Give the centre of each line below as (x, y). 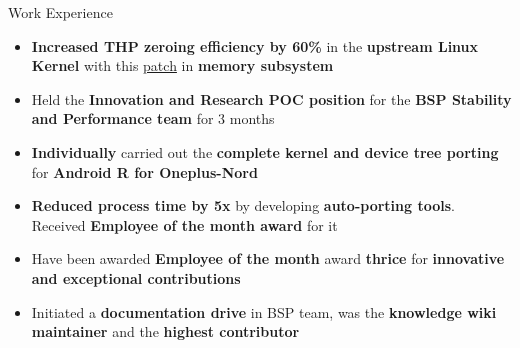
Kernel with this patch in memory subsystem (182, 65)
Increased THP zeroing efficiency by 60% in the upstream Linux (255, 45)
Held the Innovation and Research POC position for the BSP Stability (271, 98)
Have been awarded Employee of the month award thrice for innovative (268, 258)
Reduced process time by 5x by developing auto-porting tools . (243, 205)
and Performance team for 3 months (153, 118)
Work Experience (60, 12)
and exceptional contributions (136, 277)
